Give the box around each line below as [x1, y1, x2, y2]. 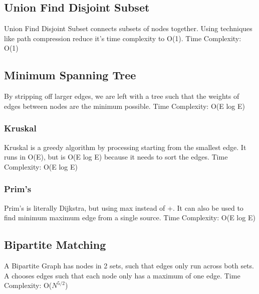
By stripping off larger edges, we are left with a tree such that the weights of [4, 91, 239, 101]
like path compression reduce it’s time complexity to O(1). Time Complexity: [4, 33, 241, 43]
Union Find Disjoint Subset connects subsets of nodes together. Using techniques [4, 23, 252, 34]
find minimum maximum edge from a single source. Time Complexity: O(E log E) [4, 212, 255, 223]
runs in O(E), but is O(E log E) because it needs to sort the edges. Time [4, 152, 228, 162]
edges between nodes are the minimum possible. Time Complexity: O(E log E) [4, 100, 245, 111]
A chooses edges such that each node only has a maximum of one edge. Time [4, 270, 240, 280]
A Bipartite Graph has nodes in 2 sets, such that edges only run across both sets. [4, 260, 254, 270]
